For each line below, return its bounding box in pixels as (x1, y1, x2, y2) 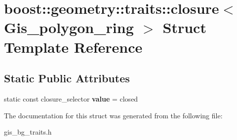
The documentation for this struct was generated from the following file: (4, 110, 223, 120)
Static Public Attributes (4, 70, 130, 86)
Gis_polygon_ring (4, 17, 134, 37)
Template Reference (4, 36, 143, 57)
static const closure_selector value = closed (4, 93, 138, 104)
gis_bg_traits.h (4, 127, 52, 137)
